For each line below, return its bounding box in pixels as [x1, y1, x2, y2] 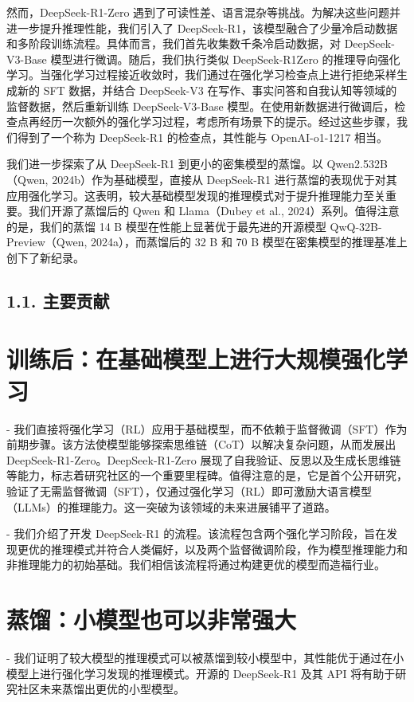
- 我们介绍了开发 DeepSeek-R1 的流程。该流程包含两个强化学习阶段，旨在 [6, 525, 387, 542]
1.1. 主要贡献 [6, 288, 110, 312]
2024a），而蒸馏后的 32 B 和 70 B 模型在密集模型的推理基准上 [91, 233, 408, 250]
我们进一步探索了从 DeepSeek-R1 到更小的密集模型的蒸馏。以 [6, 155, 323, 172]
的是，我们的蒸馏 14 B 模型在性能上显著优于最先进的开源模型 [6, 218, 326, 234]
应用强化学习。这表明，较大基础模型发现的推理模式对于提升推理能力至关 [6, 186, 385, 203]
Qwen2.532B [326, 155, 388, 172]
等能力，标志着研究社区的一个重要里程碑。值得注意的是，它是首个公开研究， [6, 467, 408, 484]
